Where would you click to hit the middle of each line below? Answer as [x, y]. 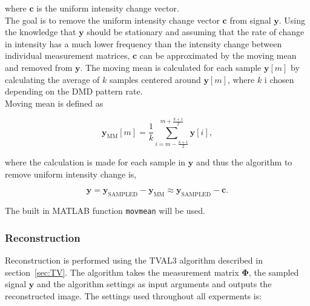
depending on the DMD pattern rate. [74, 91]
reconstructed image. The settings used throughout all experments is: [134, 295]
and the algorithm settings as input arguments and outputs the [154, 284]
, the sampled [274, 272]
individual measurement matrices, [68, 55]
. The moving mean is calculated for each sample [171, 67]
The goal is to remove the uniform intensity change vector [112, 20]
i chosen [279, 79]
